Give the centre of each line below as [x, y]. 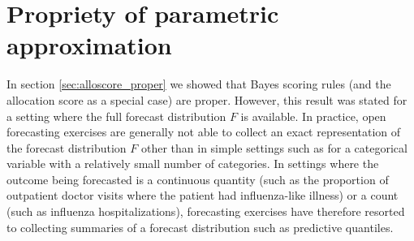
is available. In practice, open [313, 116]
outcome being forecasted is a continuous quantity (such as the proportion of [198, 179]
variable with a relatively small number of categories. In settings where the [193, 164]
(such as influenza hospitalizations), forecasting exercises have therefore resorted [206, 211]
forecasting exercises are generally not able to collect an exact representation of [204, 132]
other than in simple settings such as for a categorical [274, 147]
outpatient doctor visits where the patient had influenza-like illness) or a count [203, 195]
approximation [89, 45]
